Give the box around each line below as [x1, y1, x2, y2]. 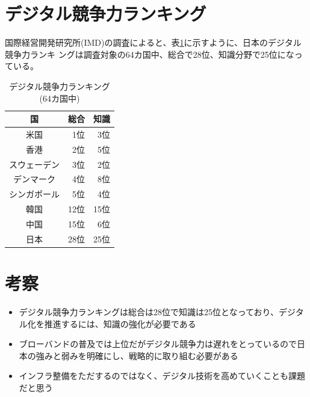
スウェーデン [9, 158, 60, 170]
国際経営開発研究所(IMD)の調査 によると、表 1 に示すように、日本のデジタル [5, 36, 302, 49]
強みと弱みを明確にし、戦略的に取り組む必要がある [36, 349, 238, 362]
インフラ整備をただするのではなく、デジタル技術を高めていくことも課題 [19, 369, 306, 382]
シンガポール [9, 188, 60, 200]
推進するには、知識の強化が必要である [44, 317, 196, 330]
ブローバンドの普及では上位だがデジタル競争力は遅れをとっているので [19, 337, 297, 350]
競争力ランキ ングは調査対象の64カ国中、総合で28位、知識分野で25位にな [5, 48, 294, 60]
